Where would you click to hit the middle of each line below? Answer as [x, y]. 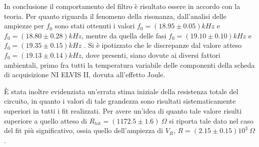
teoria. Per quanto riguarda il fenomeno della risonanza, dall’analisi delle [115, 16]
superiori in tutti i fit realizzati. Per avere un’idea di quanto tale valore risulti [123, 110]
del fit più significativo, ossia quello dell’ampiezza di [83, 130]
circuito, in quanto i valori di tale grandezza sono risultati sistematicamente [120, 101]
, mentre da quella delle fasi [124, 35]
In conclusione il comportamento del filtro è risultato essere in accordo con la [122, 6]
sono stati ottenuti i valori [95, 26]
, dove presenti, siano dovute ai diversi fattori [151, 55]
